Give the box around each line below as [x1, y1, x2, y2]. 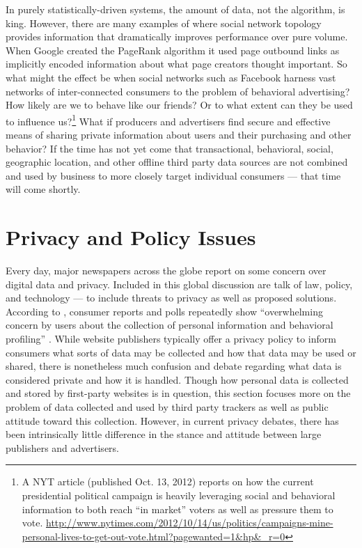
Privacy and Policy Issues [6, 223, 256, 251]
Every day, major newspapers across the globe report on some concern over [6, 263, 326, 278]
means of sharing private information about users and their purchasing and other [6, 127, 352, 141]
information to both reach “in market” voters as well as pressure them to [22, 501, 333, 516]
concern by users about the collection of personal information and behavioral [6, 318, 333, 332]
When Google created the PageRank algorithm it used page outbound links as [6, 42, 340, 57]
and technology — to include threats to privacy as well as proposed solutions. [6, 290, 337, 305]
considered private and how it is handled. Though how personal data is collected [6, 372, 349, 386]
